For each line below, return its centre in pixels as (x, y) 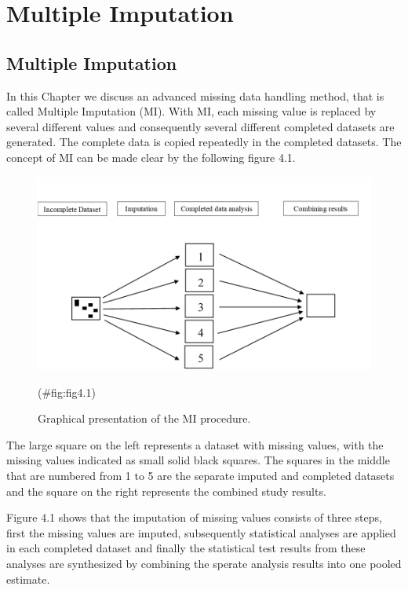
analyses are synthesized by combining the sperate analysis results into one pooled (204, 563)
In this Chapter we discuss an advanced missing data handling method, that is (195, 95)
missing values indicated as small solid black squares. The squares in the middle (198, 460)
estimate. (28, 579)
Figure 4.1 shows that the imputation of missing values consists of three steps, (194, 517)
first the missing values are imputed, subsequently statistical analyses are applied (201, 532)
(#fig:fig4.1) (67, 392)
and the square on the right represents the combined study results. (166, 491)
